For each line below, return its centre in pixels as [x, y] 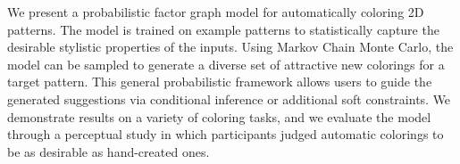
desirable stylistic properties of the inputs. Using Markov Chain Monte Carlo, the [230, 47]
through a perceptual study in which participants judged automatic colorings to [226, 134]
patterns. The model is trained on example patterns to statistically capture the [223, 29]
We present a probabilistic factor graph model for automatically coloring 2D [216, 12]
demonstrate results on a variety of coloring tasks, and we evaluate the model [219, 116]
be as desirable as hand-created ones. [109, 151]
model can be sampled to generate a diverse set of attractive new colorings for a [226, 64]
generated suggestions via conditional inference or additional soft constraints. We [229, 98]
